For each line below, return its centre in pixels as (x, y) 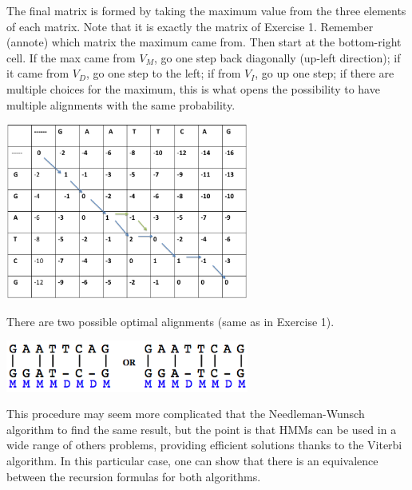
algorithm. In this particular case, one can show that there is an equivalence (192, 461)
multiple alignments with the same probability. (121, 104)
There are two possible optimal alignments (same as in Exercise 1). (170, 321)
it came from (38, 73)
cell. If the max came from (71, 57)
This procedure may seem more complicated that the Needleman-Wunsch (186, 414)
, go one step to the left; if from (163, 73)
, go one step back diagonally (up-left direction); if (277, 57)
